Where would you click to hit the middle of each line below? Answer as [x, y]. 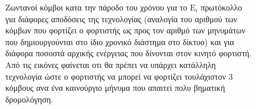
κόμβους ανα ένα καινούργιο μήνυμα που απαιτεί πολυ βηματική [115, 88]
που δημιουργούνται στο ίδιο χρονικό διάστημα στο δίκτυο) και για [120, 41]
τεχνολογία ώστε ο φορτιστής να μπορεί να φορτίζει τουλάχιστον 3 [119, 76]
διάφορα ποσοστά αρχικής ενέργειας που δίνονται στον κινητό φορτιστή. [129, 53]
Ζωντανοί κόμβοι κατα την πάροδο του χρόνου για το [97, 7]
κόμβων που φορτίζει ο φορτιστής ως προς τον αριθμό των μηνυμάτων [125, 30]
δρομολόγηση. [29, 99]
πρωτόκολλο [222, 7]
